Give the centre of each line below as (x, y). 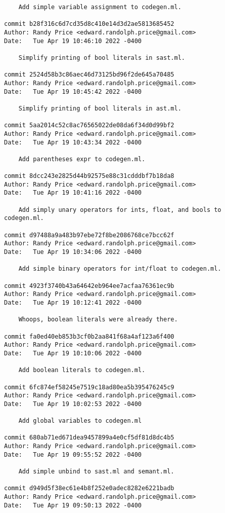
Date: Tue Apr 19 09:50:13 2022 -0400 (73, 505)
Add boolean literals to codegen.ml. (82, 370)
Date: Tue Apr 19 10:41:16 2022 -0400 (73, 193)
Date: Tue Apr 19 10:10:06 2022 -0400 (73, 353)
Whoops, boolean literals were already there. (98, 320)
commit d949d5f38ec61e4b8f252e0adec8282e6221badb (89, 488)
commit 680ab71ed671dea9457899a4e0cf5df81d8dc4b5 (89, 438)
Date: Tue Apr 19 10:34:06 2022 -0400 (73, 252)
